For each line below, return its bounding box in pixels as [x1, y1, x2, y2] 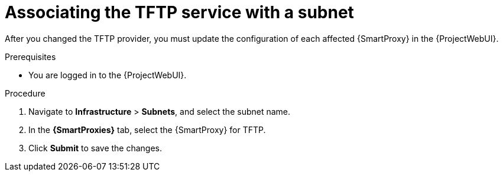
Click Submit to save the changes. [28, 142, 163, 153]
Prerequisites [5, 51, 56, 62]
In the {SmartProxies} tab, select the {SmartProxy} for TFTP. [28, 124, 266, 135]
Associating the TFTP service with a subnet [5, 2, 354, 22]
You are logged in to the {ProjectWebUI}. [28, 69, 187, 80]
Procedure [5, 88, 46, 98]
